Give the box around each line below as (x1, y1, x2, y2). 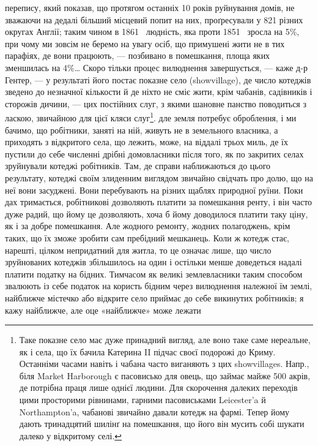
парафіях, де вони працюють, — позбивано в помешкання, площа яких (5, 49, 270, 62)
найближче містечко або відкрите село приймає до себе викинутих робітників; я (5, 291, 304, 304)
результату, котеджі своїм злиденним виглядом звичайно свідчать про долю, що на (5, 171, 313, 184)
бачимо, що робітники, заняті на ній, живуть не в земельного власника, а (5, 123, 278, 136)
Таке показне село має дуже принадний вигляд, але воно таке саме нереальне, (19, 333, 311, 346)
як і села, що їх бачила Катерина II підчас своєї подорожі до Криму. (19, 345, 276, 358)
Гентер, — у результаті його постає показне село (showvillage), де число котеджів (5, 73, 311, 86)
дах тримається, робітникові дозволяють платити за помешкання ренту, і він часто (5, 195, 312, 208)
